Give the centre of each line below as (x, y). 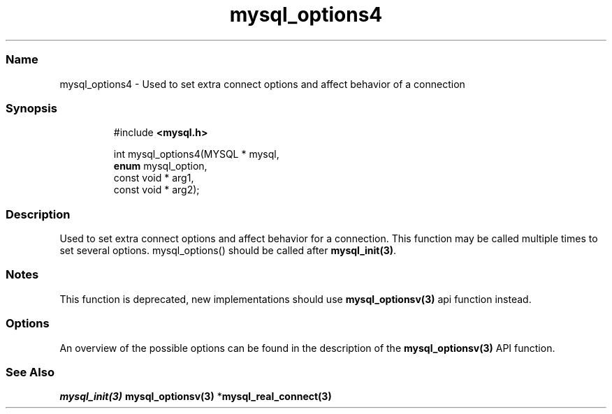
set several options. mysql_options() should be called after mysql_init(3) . (228, 250)
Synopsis (31, 108)
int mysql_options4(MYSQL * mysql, (196, 154)
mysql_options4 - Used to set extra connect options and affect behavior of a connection (262, 84)
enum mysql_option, (160, 166)
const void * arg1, (154, 178)
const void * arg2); (156, 190)
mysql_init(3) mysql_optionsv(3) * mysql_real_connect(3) (196, 397)
